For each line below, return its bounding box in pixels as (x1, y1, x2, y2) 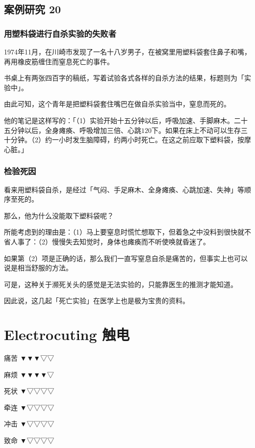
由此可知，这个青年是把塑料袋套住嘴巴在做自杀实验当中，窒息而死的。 (4, 99, 230, 109)
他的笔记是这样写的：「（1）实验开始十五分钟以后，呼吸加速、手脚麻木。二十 (4, 115, 248, 125)
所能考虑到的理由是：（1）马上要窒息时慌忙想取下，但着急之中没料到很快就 (4, 227, 244, 237)
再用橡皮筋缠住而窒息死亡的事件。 (4, 56, 114, 66)
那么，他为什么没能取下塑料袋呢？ (4, 210, 114, 220)
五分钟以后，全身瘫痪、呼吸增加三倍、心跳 (4, 125, 141, 135)
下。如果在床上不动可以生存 (152, 125, 241, 135)
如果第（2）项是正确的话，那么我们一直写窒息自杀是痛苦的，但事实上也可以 (4, 253, 248, 263)
